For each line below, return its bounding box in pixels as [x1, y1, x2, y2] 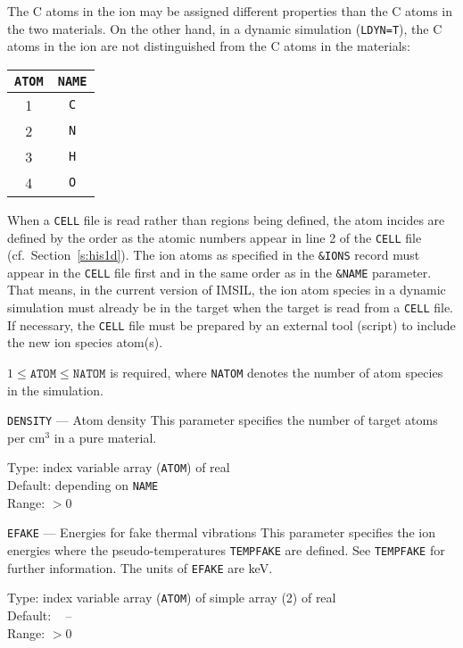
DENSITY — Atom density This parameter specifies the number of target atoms [7, 411, 438, 429]
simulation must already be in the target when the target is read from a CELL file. [7, 298, 453, 317]
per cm [7, 428, 45, 446]
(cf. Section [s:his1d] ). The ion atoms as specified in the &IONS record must [7, 245, 420, 264]
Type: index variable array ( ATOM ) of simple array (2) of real [7, 588, 336, 607]
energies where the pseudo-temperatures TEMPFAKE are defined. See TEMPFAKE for [7, 541, 445, 560]
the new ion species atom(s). [7, 333, 163, 352]
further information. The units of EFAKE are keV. [7, 558, 273, 577]
